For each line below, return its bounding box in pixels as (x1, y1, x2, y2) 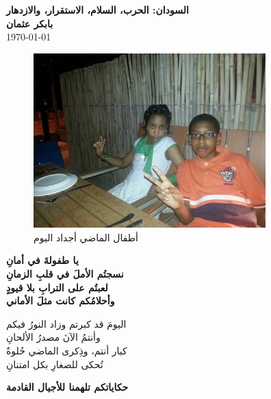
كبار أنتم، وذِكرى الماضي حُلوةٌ (6, 343, 127, 357)
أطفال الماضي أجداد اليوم (34, 230, 138, 244)
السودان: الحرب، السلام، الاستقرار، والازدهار (6, 3, 189, 16)
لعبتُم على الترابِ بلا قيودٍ (6, 280, 108, 294)
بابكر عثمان (6, 16, 53, 30)
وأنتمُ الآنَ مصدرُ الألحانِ (6, 330, 101, 344)
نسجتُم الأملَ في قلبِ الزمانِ (6, 266, 124, 280)
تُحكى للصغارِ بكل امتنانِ (6, 356, 103, 371)
